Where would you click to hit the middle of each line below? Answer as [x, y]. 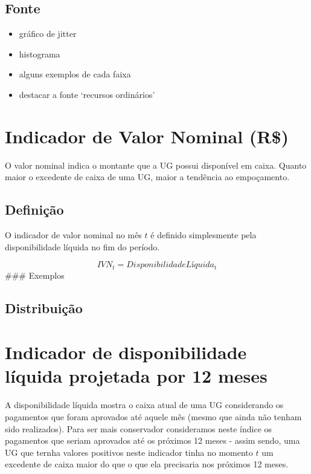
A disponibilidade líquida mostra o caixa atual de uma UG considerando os [144, 405]
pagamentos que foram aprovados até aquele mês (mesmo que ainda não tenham [153, 417]
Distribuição [44, 307]
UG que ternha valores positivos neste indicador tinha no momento [129, 452]
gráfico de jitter [48, 34]
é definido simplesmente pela [204, 235]
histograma [40, 54]
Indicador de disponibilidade [126, 352]
